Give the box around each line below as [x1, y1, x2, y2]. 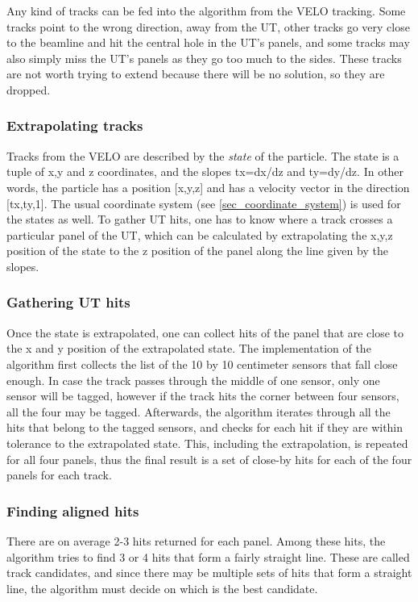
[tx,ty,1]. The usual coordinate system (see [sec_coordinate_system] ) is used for [6, 194, 401, 211]
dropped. [6, 81, 51, 98]
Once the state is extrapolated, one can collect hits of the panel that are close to [6, 324, 404, 341]
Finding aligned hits [6, 500, 139, 520]
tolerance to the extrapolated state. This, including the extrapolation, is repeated [6, 434, 408, 451]
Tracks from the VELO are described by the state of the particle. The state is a [6, 147, 399, 164]
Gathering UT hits [6, 292, 130, 312]
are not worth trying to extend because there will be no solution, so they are [6, 65, 385, 82]
